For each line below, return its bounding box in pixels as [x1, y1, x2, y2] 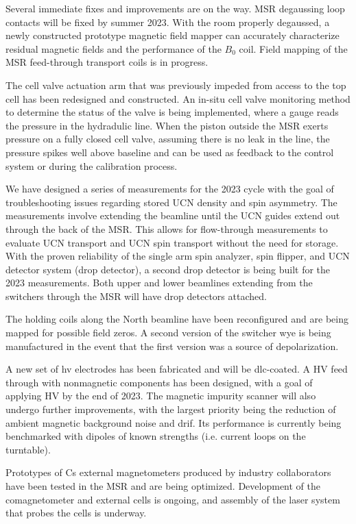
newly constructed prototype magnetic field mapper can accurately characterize [5, 28, 340, 42]
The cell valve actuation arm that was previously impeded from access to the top [5, 77, 346, 92]
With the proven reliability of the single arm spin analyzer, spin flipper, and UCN [5, 249, 350, 263]
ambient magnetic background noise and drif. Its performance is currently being [5, 415, 342, 429]
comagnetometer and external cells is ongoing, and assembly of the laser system [5, 492, 340, 506]
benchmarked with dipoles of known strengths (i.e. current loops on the [5, 429, 306, 443]
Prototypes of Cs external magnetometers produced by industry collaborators [5, 465, 331, 479]
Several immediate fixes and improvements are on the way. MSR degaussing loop [5, 1, 345, 15]
